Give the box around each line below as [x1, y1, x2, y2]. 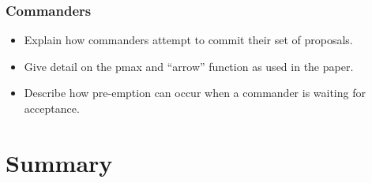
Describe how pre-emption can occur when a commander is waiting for [24, 84, 366, 101]
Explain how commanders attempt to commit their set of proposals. [24, 32, 353, 48]
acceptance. [24, 100, 80, 116]
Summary [6, 146, 113, 178]
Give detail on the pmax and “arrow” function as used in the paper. [24, 58, 354, 74]
